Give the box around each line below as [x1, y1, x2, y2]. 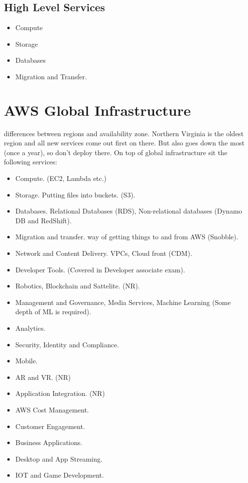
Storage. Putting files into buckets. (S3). [15, 189, 135, 199]
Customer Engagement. [15, 421, 85, 431]
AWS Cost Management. [15, 404, 89, 414]
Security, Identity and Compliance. [15, 339, 119, 349]
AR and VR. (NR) [15, 372, 71, 382]
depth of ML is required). [15, 306, 91, 317]
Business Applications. [15, 437, 83, 447]
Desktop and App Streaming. [15, 453, 103, 464]
